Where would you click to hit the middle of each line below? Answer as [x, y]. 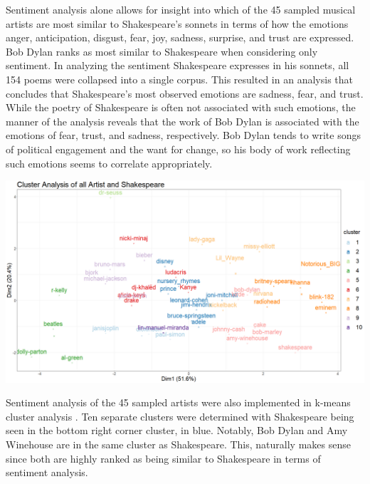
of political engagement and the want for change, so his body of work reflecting [178, 149]
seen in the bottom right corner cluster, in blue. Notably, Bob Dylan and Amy [177, 430]
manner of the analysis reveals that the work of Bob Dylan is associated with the [183, 121]
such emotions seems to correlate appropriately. [109, 163]
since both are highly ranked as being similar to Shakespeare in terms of [163, 458]
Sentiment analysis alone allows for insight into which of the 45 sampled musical [181, 9]
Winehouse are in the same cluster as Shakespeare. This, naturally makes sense [178, 444]
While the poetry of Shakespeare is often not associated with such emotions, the [181, 107]
